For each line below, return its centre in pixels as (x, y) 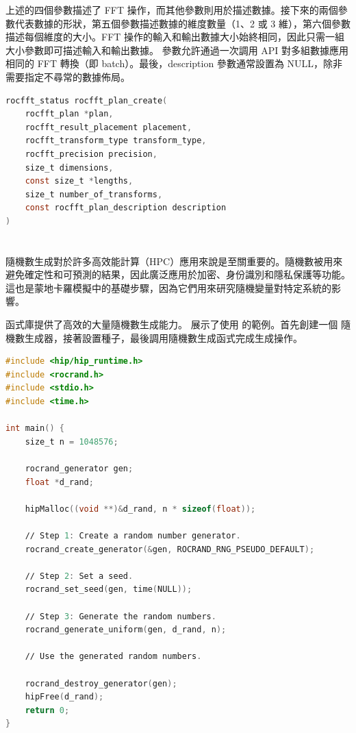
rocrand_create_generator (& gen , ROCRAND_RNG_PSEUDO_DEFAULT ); (170, 549)
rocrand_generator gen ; (79, 469)
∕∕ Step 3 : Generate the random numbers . (120, 616)
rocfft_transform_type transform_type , (116, 141)
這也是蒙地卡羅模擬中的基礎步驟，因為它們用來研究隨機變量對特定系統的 (168, 287)
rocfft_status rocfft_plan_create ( (87, 100)
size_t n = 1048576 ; (72, 442)
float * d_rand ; (59, 482)
